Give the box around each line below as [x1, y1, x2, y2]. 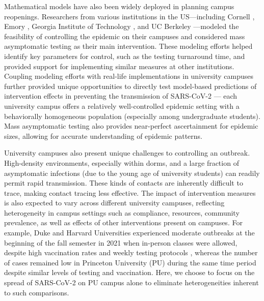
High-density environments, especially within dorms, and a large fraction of [4, 157, 239, 168]
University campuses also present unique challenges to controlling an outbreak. [4, 147, 250, 158]
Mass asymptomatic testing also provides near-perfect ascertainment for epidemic [4, 121, 258, 131]
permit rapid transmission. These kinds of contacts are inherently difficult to [4, 177, 243, 188]
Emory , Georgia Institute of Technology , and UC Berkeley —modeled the [4, 21, 239, 32]
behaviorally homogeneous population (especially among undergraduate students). [4, 110, 260, 121]
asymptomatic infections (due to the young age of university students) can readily [4, 167, 260, 178]
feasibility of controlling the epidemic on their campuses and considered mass [4, 31, 245, 41]
